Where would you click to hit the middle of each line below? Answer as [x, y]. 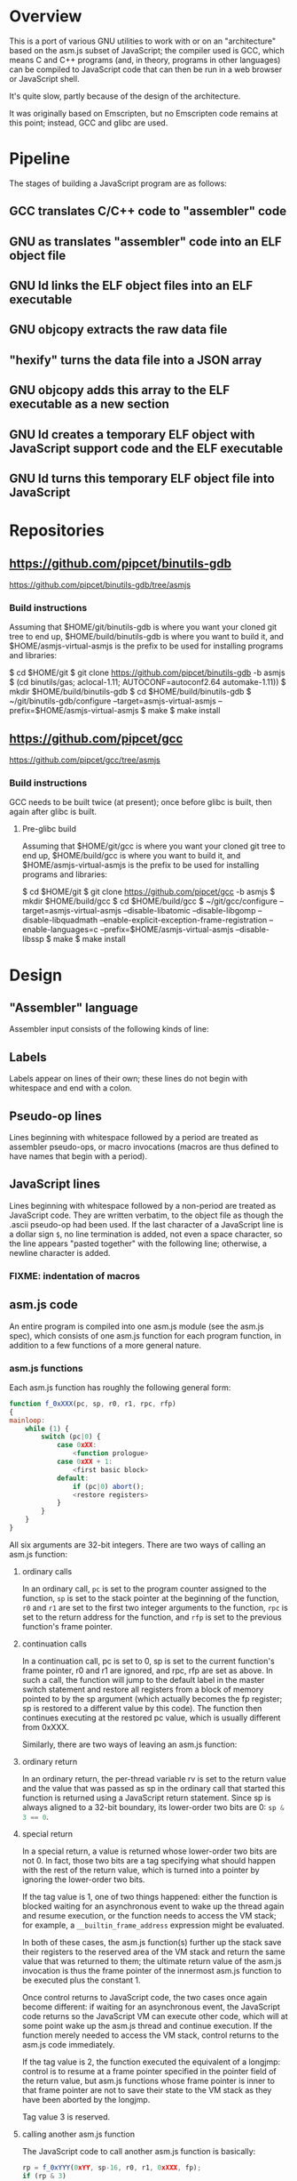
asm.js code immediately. [68, 2044]
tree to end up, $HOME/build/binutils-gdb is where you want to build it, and [146, 637]
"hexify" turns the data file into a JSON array [136, 360]
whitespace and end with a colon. [71, 1088]
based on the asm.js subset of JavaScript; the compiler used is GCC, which [147, 50]
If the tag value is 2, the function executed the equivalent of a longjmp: [151, 2062]
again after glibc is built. [53, 812]
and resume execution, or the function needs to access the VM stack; [149, 1915]
